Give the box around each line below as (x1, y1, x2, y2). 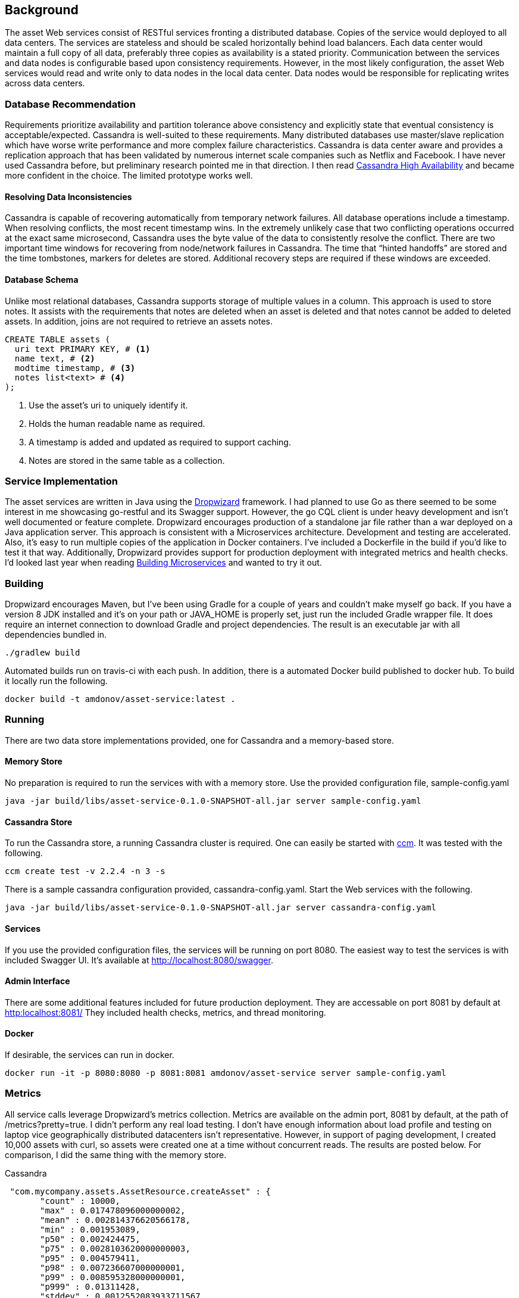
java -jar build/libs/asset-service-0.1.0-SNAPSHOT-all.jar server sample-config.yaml (5, 796, 421, 806)
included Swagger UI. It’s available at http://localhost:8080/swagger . (5, 954, 273, 965)
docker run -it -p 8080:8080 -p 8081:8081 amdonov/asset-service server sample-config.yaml (5, 1068, 446, 1078)
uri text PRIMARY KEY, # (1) (14, 344, 151, 354)
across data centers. (5, 78, 85, 89)
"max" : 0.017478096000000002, (40, 1205, 186, 1215)
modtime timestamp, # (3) (14, 363, 136, 373)
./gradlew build (5, 648, 80, 658)
